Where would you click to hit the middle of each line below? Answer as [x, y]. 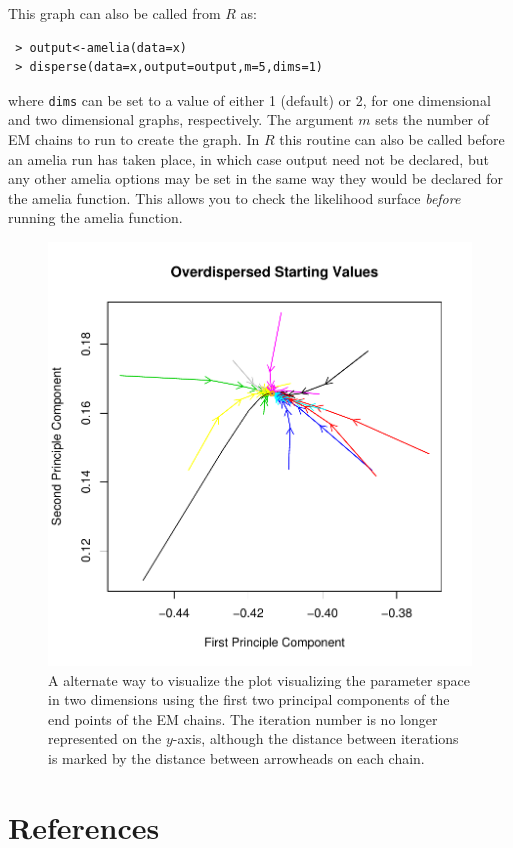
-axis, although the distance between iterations [315, 738]
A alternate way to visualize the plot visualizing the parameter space [259, 679]
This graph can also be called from [114, 13]
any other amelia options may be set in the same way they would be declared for [255, 178]
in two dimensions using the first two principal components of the [249, 699]
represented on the [105, 738]
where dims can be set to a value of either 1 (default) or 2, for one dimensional [249, 99]
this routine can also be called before [392, 139]
